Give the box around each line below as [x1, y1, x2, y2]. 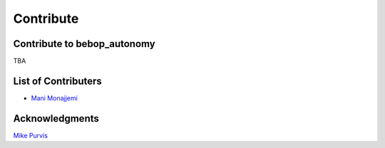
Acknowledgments [13, 112, 100, 125]
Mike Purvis [13, 131, 48, 139]
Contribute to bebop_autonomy [13, 38, 156, 50]
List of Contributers [13, 75, 103, 87]
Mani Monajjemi [31, 93, 78, 102]
